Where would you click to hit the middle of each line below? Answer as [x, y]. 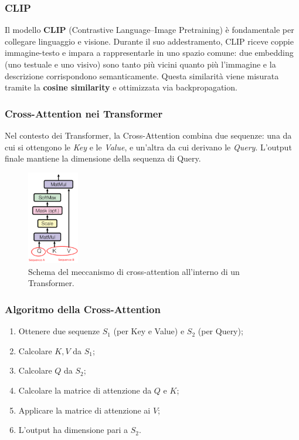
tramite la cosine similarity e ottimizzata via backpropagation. [121, 87]
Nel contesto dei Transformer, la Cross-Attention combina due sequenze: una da [148, 135]
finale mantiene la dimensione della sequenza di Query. [103, 158]
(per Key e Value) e [149, 331]
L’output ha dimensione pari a [73, 430]
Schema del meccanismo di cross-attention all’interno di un [134, 271]
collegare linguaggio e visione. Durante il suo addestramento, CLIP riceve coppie [149, 41]
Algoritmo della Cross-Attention [83, 309]
